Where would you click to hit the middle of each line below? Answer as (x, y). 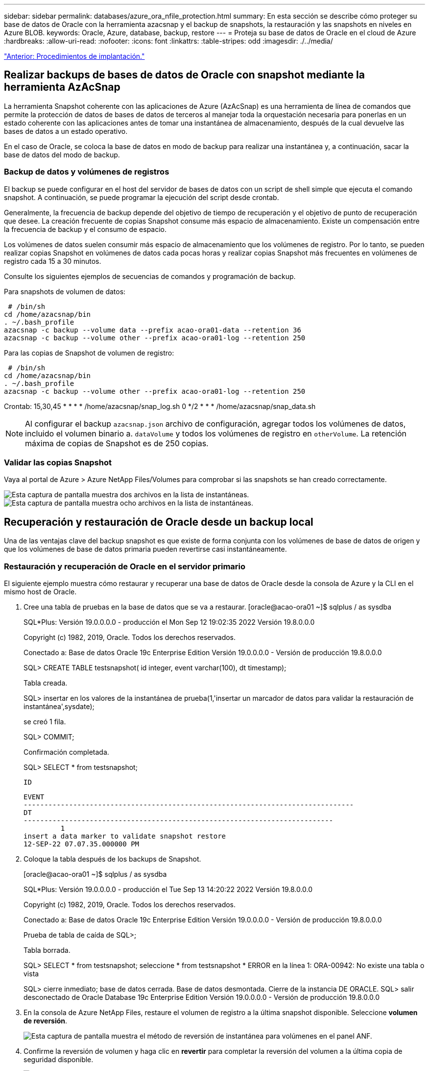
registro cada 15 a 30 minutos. (53, 261)
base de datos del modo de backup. (62, 154)
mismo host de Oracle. (40, 591)
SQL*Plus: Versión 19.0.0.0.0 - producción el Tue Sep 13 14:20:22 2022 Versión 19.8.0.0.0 (168, 889)
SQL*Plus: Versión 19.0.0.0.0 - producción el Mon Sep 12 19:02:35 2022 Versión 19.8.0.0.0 (169, 622)
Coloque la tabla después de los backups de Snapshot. (112, 859)
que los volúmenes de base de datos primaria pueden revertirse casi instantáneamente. (145, 549)
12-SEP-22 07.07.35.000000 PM (82, 844)
